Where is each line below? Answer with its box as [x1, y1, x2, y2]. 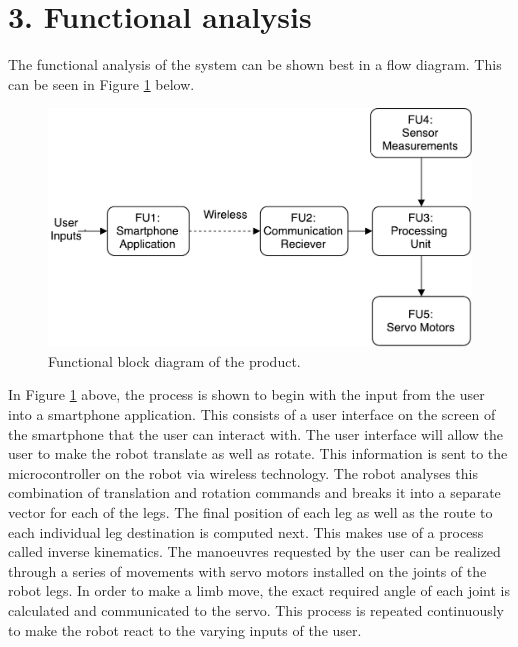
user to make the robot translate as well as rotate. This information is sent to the [8, 443, 508, 464]
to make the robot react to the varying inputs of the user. [8, 619, 362, 640]
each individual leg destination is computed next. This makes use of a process [8, 521, 484, 542]
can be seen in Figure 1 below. [8, 73, 195, 94]
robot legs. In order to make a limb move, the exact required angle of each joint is [8, 580, 510, 601]
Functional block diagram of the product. [48, 350, 301, 371]
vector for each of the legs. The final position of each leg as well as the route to [8, 501, 493, 522]
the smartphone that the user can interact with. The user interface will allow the [8, 423, 504, 444]
